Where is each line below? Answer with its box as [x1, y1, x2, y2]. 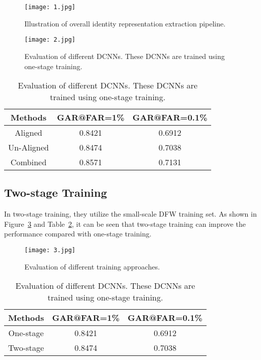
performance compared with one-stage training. [4, 228, 152, 239]
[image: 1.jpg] [24, 4, 76, 11]
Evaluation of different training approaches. [24, 261, 160, 272]
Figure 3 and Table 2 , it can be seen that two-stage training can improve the [4, 218, 246, 229]
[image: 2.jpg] [24, 36, 76, 44]
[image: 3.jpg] [24, 247, 76, 254]
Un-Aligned [8, 141, 49, 154]
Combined [10, 156, 47, 168]
